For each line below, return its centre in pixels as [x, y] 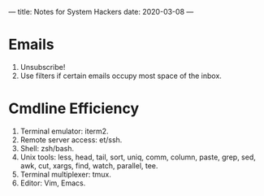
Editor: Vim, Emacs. [53, 183]
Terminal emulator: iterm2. [64, 131]
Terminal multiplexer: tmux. [65, 174]
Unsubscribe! [43, 67]
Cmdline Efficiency [74, 109]
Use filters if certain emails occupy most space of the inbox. [121, 76]
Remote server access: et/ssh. [71, 139]
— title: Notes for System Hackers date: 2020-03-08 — [101, 12]
